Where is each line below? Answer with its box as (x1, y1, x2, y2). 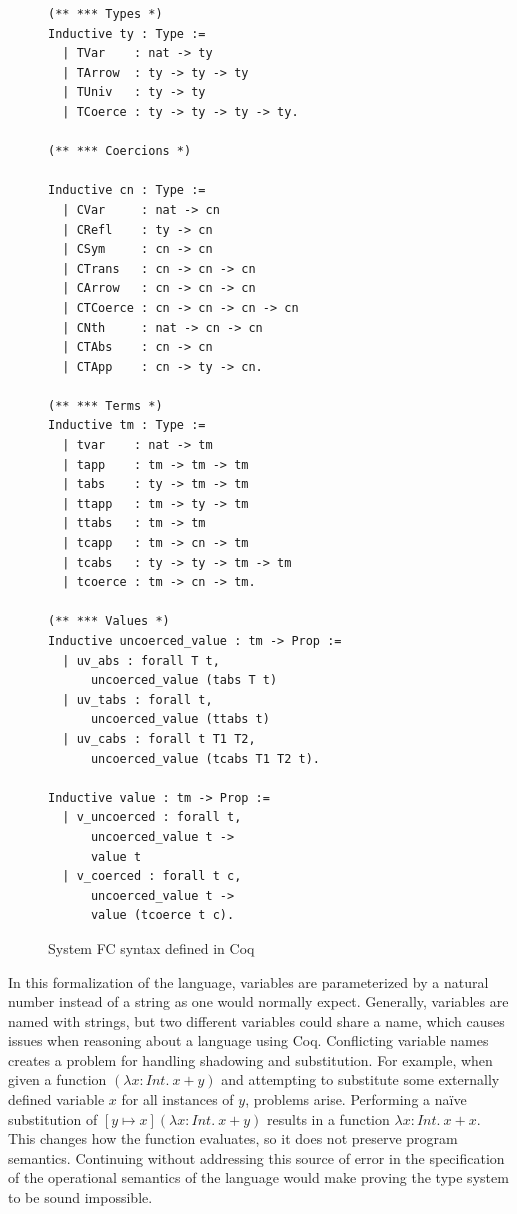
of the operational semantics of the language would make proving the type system (8, 1167, 509, 1188)
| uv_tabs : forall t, (62, 692, 213, 707)
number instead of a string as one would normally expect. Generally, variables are (8, 991, 509, 1012)
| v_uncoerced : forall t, (62, 810, 242, 825)
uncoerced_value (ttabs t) (90, 712, 270, 727)
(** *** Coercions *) (48, 144, 192, 159)
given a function (8, 1069, 107, 1090)
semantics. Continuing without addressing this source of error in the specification (8, 1147, 505, 1168)
